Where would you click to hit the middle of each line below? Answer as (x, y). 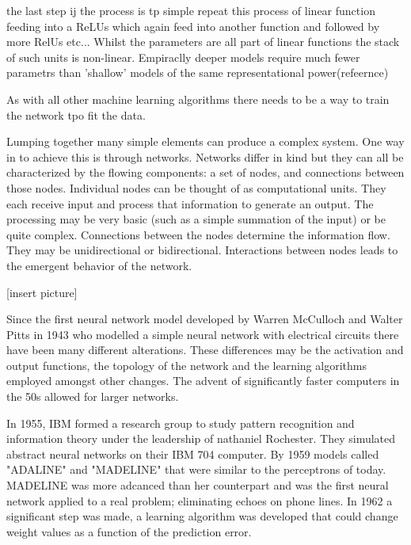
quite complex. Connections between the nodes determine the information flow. (198, 234)
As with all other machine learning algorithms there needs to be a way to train (198, 99)
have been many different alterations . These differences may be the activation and (205, 350)
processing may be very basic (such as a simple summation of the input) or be (196, 219)
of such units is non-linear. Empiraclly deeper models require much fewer (183, 57)
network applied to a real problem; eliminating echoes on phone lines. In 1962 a (200, 500)
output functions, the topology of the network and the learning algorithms (186, 365)
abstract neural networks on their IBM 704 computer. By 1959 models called (193, 454)
